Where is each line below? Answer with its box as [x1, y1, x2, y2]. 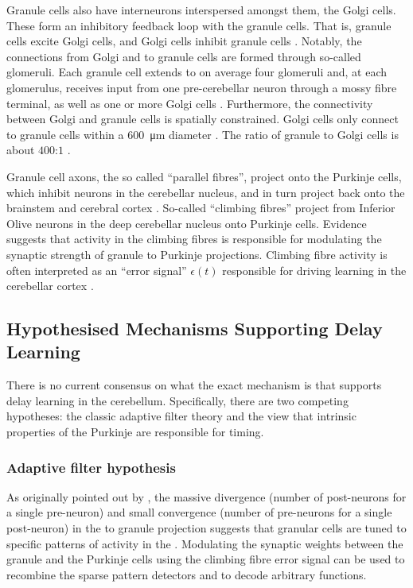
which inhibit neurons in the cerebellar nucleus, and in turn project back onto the [6, 184, 405, 200]
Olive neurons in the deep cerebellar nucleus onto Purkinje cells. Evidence [6, 215, 367, 231]
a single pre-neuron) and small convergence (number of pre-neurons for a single [6, 504, 392, 520]
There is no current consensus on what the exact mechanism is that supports [6, 377, 382, 393]
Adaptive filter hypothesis [6, 457, 176, 477]
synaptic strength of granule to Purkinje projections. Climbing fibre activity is [6, 246, 388, 262]
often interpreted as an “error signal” [6, 261, 187, 278]
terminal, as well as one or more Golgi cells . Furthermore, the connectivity [6, 95, 373, 111]
